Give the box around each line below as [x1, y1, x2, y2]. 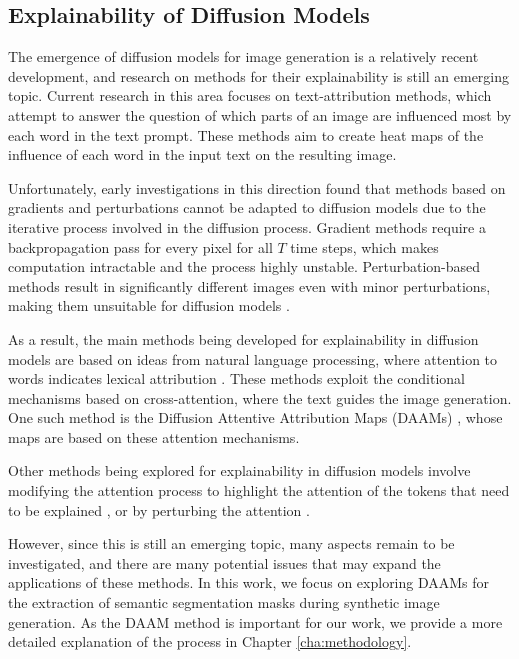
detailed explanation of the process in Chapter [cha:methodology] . [8, 631, 412, 652]
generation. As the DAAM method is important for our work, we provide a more [8, 611, 503, 632]
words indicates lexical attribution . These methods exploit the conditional [8, 368, 465, 389]
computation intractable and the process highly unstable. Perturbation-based [8, 256, 481, 277]
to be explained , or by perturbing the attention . [8, 499, 310, 520]
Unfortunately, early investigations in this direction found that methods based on [8, 177, 506, 198]
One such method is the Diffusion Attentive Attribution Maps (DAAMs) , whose [8, 407, 503, 428]
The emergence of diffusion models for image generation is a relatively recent [8, 46, 479, 67]
